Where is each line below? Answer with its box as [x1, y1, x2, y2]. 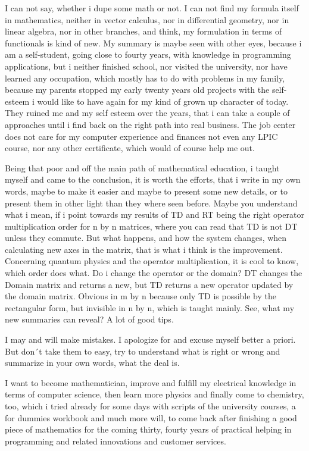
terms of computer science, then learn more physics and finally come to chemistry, [5, 388, 304, 400]
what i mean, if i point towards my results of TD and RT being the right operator [5, 208, 304, 221]
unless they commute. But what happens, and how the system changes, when [5, 231, 287, 244]
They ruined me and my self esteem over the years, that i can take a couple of [5, 107, 290, 119]
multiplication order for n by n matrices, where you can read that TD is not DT [5, 220, 298, 232]
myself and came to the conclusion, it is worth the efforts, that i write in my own [5, 173, 301, 186]
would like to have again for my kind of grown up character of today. [37, 95, 289, 107]
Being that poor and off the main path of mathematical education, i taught [5, 161, 280, 174]
